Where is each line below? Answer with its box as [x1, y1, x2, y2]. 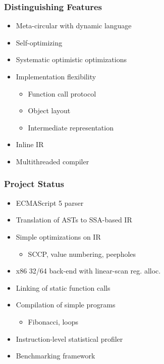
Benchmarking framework [16, 350, 95, 361]
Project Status [4, 177, 64, 190]
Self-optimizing [16, 37, 63, 48]
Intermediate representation [28, 122, 114, 132]
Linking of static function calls [16, 282, 111, 293]
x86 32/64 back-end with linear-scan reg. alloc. [16, 265, 161, 276]
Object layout [28, 105, 71, 116]
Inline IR [16, 139, 44, 150]
